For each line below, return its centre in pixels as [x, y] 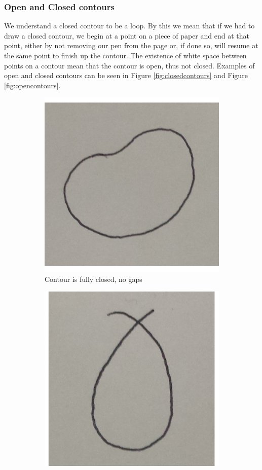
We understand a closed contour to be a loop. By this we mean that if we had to [129, 26]
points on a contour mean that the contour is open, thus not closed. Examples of [129, 65]
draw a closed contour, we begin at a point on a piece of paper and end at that [127, 35]
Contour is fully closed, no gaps [93, 279]
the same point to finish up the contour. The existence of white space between [125, 55]
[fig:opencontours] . [32, 85]
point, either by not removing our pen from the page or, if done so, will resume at [131, 45]
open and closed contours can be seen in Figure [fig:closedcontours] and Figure [126, 75]
